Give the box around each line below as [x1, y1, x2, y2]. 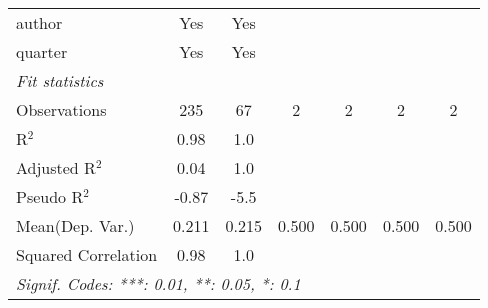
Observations [16, 98, 107, 121]
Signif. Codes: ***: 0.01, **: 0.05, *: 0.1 [16, 272, 301, 295]
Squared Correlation [16, 243, 158, 266]
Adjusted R [16, 156, 96, 179]
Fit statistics [16, 69, 104, 92]
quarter [16, 40, 68, 63]
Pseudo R [16, 185, 84, 208]
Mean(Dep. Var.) [16, 214, 135, 237]
